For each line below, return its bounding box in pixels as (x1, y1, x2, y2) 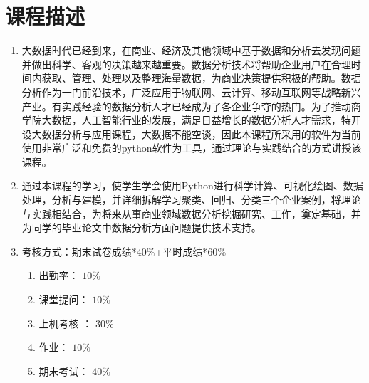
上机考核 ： (38, 315, 93, 330)
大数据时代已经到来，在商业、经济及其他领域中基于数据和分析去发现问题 (21, 43, 361, 58)
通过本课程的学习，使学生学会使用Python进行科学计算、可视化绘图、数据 (21, 178, 363, 193)
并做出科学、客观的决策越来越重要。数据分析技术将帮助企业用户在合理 (21, 56, 351, 71)
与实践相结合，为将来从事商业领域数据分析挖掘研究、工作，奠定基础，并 (21, 206, 361, 221)
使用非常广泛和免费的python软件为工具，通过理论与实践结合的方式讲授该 (21, 140, 362, 155)
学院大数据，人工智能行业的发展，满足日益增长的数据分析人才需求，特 (21, 112, 351, 127)
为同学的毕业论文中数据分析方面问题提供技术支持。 (21, 220, 261, 235)
